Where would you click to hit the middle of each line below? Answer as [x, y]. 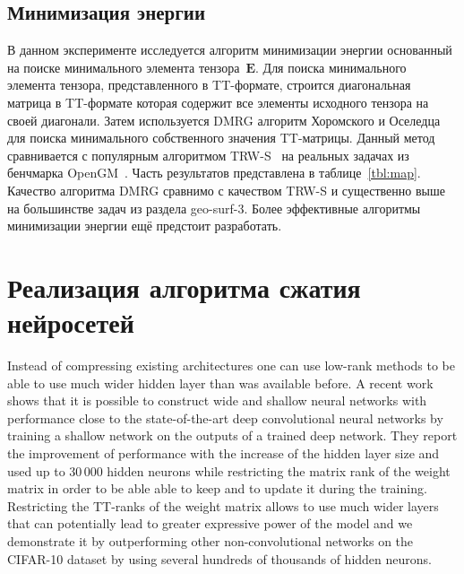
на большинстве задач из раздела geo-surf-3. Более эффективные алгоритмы [214, 208]
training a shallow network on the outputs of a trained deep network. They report [232, 435]
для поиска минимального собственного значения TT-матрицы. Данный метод [221, 138]
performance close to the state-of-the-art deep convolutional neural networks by [225, 417]
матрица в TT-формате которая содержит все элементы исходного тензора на [218, 102]
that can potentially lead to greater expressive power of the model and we [210, 523]
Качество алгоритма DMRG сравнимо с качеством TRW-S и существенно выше [226, 190]
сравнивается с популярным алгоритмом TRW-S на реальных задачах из [208, 155]
